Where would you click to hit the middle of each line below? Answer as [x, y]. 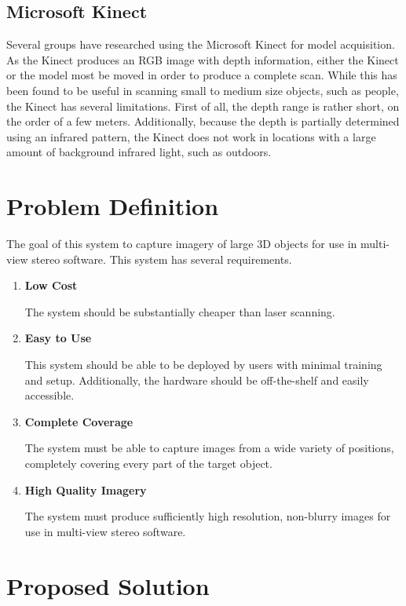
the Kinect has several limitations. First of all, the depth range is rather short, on [203, 106]
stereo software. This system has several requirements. [162, 259]
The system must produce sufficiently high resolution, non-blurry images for [208, 516]
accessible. [49, 395]
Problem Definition [113, 206]
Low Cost [51, 285]
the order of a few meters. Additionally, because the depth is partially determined [203, 121]
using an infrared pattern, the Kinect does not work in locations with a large [191, 136]
